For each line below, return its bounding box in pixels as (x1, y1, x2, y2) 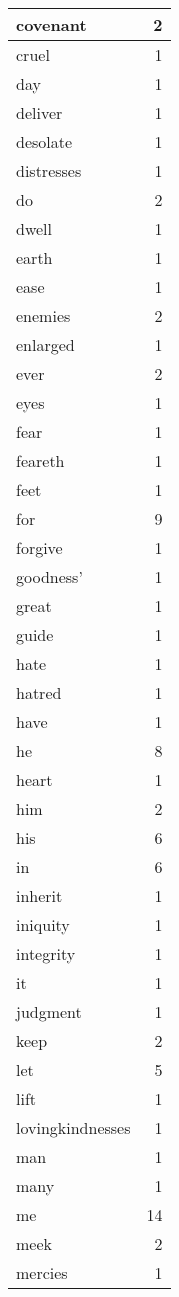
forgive (16, 536, 63, 559)
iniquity (16, 913, 70, 936)
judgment (16, 1000, 82, 1023)
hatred (16, 681, 62, 704)
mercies (16, 1261, 68, 1284)
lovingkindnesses (16, 1116, 131, 1139)
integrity (16, 942, 76, 965)
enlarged (16, 333, 75, 356)
